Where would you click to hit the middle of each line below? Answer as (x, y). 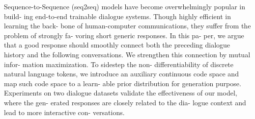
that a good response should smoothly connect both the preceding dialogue (117, 45)
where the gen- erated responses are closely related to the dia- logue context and (125, 102)
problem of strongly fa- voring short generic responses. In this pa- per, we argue (124, 35)
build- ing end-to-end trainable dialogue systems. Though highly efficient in (117, 16)
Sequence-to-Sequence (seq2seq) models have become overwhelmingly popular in (125, 6)
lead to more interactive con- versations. (64, 112)
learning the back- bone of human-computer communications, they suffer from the (127, 26)
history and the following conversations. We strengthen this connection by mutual (127, 54)
